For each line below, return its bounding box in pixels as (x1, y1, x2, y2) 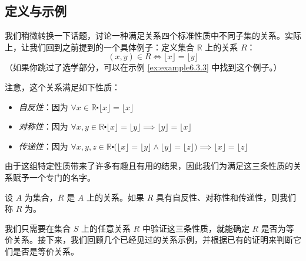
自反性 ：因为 (18, 100, 68, 113)
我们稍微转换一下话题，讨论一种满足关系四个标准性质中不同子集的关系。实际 (5, 29, 301, 42)
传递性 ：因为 (18, 140, 68, 152)
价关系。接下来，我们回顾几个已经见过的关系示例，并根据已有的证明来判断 (5, 233, 293, 246)
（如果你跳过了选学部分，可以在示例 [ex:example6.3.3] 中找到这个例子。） (5, 61, 282, 73)
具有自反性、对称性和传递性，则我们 (155, 191, 296, 203)
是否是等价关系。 (12, 245, 79, 257)
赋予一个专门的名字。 (12, 171, 95, 183)
